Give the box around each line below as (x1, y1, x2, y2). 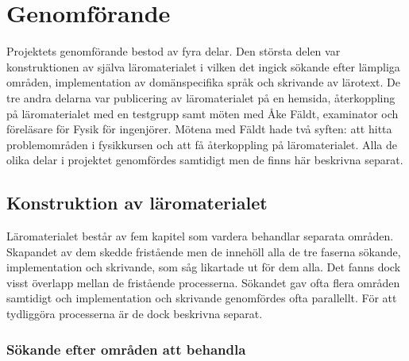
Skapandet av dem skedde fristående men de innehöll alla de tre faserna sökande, (6, 243, 401, 259)
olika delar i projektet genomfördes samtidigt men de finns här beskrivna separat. (6, 152, 403, 168)
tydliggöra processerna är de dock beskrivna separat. (6, 305, 263, 322)
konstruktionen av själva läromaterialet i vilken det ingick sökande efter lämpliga (6, 58, 400, 75)
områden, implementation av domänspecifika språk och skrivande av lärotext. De (6, 74, 401, 90)
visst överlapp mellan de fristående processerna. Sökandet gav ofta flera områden (6, 274, 400, 290)
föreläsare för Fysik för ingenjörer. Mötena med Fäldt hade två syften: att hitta (6, 121, 392, 137)
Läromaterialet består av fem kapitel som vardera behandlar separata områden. (6, 228, 394, 244)
